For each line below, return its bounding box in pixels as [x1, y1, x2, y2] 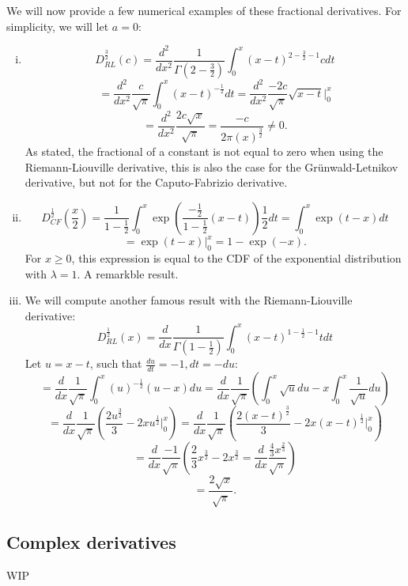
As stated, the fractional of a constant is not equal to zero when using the [25, 142, 383, 159]
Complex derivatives [6, 529, 176, 554]
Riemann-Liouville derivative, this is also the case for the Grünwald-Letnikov [25, 158, 399, 175]
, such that [89, 355, 142, 372]
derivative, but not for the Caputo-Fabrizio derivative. [25, 174, 288, 191]
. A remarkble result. [77, 265, 179, 282]
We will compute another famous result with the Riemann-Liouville [25, 292, 353, 308]
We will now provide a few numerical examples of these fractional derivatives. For [6, 2, 402, 18]
